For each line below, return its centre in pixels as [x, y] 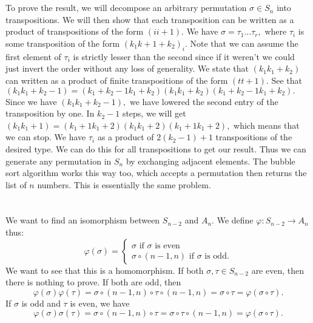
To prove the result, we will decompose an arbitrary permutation [126, 8]
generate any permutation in [59, 161]
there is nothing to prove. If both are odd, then [93, 282]
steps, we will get [154, 113]
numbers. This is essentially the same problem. [124, 184]
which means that [267, 125]
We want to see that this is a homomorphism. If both [105, 270]
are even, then [278, 270]
